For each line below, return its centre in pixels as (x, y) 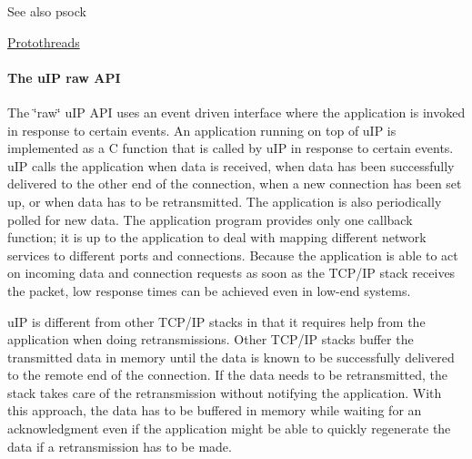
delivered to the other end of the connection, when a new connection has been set (235, 184)
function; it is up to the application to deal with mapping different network (217, 237)
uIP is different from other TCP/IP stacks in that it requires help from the (216, 321)
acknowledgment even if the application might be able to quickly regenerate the (229, 428)
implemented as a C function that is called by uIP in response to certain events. (231, 148)
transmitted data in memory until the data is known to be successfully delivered (231, 357)
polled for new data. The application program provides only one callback (210, 219)
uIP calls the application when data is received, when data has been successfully (231, 165)
